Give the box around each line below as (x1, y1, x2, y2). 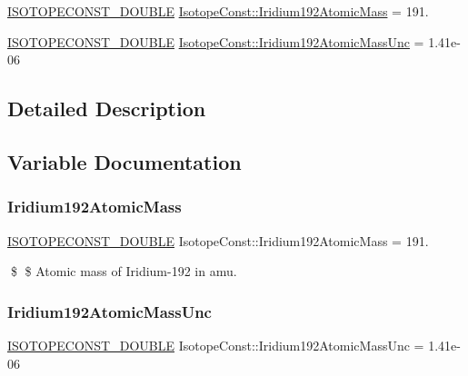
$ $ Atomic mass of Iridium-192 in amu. (10, 262, 237, 281)
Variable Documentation (7, 147, 242, 175)
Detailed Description (7, 94, 206, 123)
